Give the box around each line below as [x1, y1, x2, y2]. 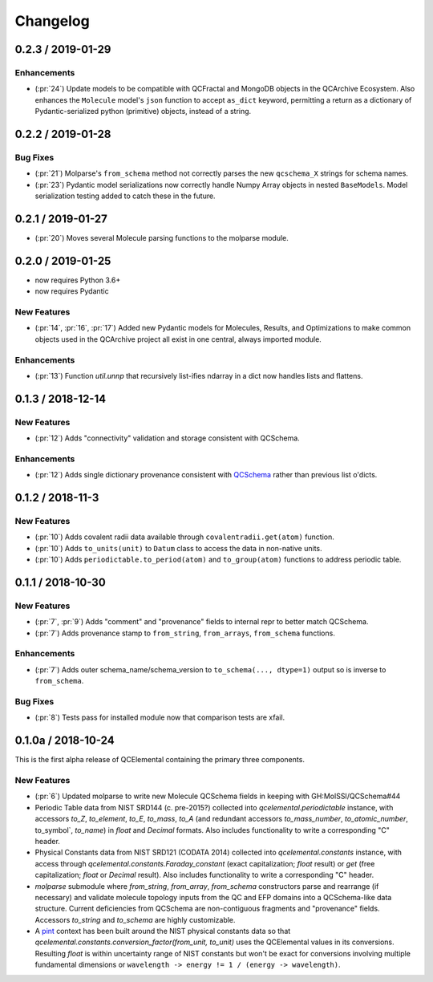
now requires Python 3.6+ [34, 275, 121, 285]
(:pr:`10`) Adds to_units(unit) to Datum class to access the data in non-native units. [34, 543, 322, 553]
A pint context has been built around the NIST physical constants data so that [34, 927, 291, 936]
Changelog [14, 12, 90, 30]
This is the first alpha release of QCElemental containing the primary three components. [14, 755, 305, 765]
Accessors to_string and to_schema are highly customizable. [34, 915, 236, 924]
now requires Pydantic [34, 286, 109, 296]
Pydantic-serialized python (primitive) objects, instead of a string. [34, 107, 252, 116]
